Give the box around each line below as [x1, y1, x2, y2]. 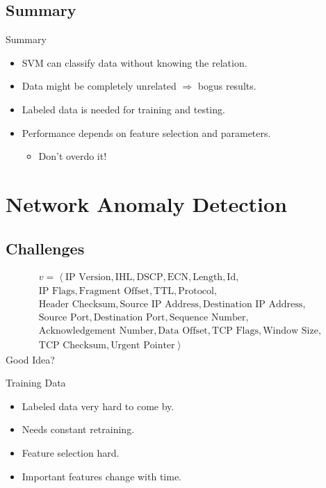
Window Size [263, 326, 318, 336]
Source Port [38, 313, 90, 323]
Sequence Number [169, 313, 246, 323]
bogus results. [197, 79, 256, 93]
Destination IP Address [203, 300, 303, 310]
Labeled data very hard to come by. [22, 398, 174, 413]
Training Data [6, 375, 66, 390]
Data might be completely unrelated [22, 79, 177, 93]
